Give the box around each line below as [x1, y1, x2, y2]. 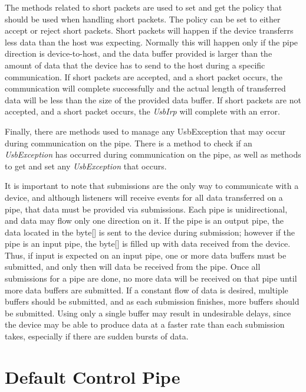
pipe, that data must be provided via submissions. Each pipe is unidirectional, [5, 202, 288, 215]
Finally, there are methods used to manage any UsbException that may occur [5, 125, 286, 137]
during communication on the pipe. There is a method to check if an [5, 136, 252, 149]
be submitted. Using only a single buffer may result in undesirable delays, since [5, 306, 291, 319]
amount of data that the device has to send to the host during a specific [5, 58, 265, 71]
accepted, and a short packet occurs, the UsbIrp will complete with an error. [5, 105, 280, 117]
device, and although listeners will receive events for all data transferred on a [5, 191, 283, 203]
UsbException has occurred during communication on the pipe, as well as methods [5, 148, 301, 161]
